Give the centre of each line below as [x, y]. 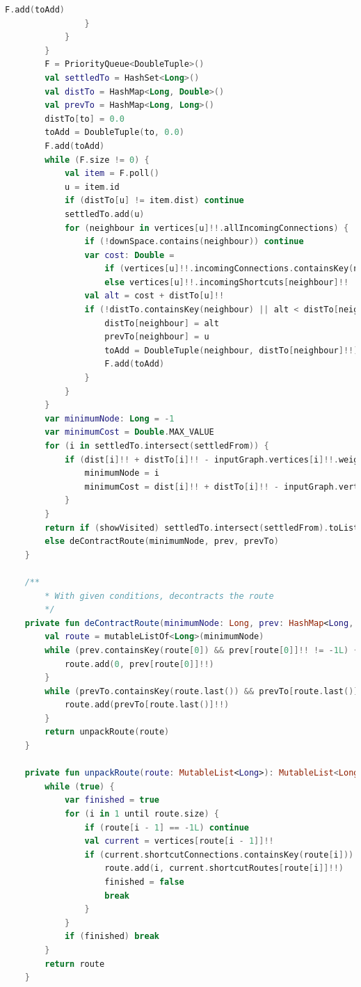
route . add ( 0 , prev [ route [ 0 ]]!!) [139, 664]
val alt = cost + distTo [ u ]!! [154, 296]
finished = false [144, 882]
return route [75, 964]
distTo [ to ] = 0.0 [85, 119]
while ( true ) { [80, 786]
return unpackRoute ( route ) [107, 732]
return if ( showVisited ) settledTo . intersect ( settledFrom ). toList [202, 528]
